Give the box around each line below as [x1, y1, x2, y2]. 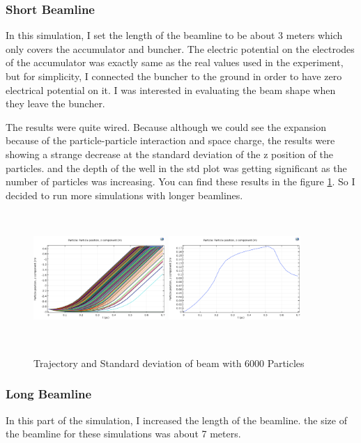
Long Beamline [6, 385, 92, 403]
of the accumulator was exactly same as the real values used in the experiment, [6, 55, 344, 70]
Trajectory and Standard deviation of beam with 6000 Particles [33, 355, 305, 370]
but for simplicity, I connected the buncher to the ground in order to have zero [6, 69, 342, 83]
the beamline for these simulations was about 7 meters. [6, 426, 241, 441]
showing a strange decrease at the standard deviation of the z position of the [6, 146, 333, 161]
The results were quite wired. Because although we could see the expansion [6, 119, 326, 134]
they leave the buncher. [6, 96, 105, 111]
